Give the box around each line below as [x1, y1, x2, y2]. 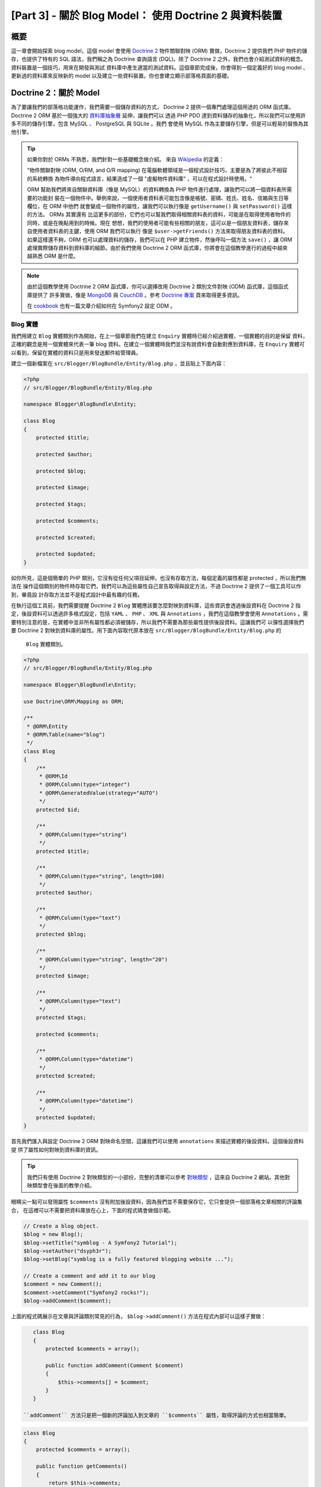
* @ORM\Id [39, 773, 68, 780]
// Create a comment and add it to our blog [23, 1273, 156, 1279]
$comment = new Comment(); [23, 1281, 102, 1288]
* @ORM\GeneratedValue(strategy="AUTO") [39, 789, 159, 796]
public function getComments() [36, 1463, 127, 1470]
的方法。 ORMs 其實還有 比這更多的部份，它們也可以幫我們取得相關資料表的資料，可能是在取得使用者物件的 [27, 211, 291, 218]
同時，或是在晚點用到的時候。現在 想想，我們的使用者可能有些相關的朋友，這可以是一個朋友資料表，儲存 [27, 219, 284, 226]
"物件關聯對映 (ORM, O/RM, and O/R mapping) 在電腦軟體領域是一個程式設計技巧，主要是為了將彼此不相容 [27, 167, 288, 174]
